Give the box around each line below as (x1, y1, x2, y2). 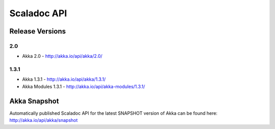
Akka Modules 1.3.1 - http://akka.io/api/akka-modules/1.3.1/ (22, 83, 145, 89)
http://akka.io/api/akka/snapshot (9, 117, 78, 123)
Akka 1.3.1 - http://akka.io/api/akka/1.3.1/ (22, 76, 106, 82)
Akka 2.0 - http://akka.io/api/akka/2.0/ (22, 53, 103, 59)
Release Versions (9, 27, 66, 36)
